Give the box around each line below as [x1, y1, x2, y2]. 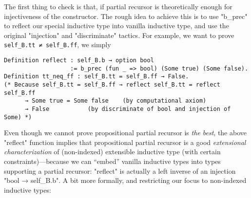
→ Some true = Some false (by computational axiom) [24, 97, 207, 105]
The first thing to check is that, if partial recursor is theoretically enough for [4, 1, 232, 11]
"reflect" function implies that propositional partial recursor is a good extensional [4, 137, 246, 147]
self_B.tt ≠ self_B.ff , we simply [4, 39, 111, 50]
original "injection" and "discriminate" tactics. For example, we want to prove [4, 30, 234, 40]
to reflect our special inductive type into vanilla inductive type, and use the [4, 20, 229, 31]
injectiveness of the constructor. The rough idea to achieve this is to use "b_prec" [4, 11, 248, 21]
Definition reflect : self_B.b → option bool [4, 57, 154, 64]
